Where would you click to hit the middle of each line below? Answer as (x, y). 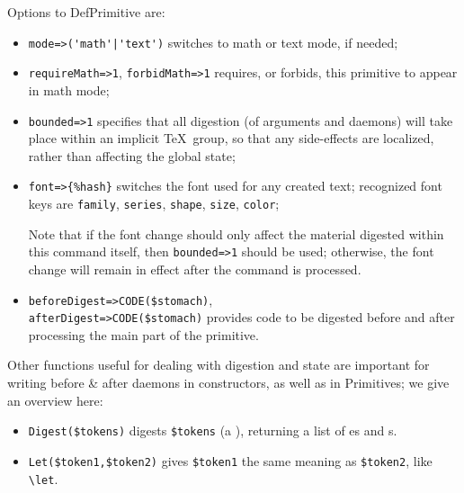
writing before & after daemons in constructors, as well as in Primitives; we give (228, 382)
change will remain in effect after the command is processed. (195, 269)
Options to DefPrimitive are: (86, 12)
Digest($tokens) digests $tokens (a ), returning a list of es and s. (213, 430)
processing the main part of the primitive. (143, 334)
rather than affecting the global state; (132, 155)
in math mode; (69, 90)
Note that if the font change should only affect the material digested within (236, 233)
